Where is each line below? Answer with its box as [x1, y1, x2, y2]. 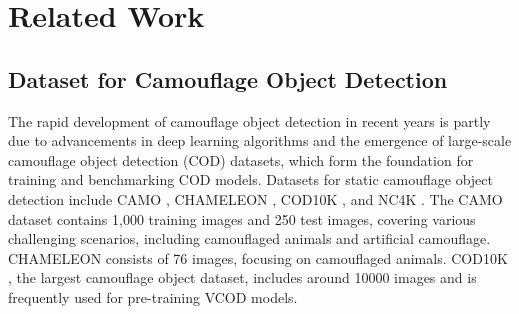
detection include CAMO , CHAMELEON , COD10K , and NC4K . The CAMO [8, 188, 503, 209]
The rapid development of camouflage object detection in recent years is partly [8, 110, 491, 131]
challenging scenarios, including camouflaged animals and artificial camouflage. [8, 228, 491, 249]
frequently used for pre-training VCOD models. [8, 286, 298, 307]
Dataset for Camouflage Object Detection [8, 63, 448, 94]
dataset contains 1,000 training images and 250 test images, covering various [8, 208, 476, 229]
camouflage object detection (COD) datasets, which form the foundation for [8, 149, 474, 170]
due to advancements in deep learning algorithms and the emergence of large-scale [8, 130, 512, 151]
